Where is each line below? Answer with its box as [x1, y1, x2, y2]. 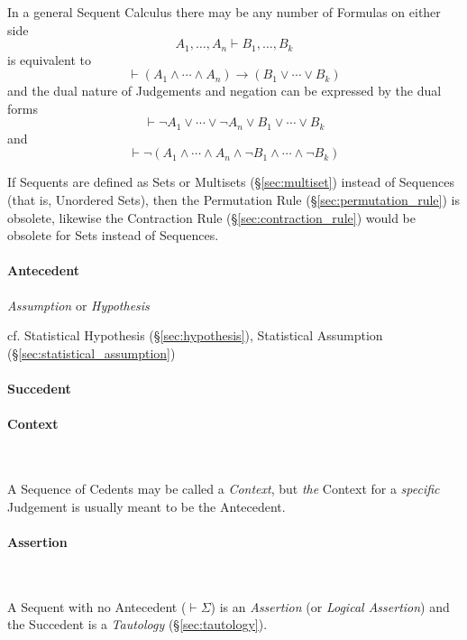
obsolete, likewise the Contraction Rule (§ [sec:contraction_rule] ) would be [7, 208, 416, 227]
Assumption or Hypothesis [7, 295, 150, 314]
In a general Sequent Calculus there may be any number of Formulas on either [7, 3, 441, 21]
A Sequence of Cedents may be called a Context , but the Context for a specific [7, 479, 440, 497]
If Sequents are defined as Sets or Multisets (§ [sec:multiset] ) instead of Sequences [7, 172, 454, 191]
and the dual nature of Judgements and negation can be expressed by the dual [7, 81, 442, 100]
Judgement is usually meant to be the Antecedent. [7, 496, 286, 515]
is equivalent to [7, 50, 92, 69]
